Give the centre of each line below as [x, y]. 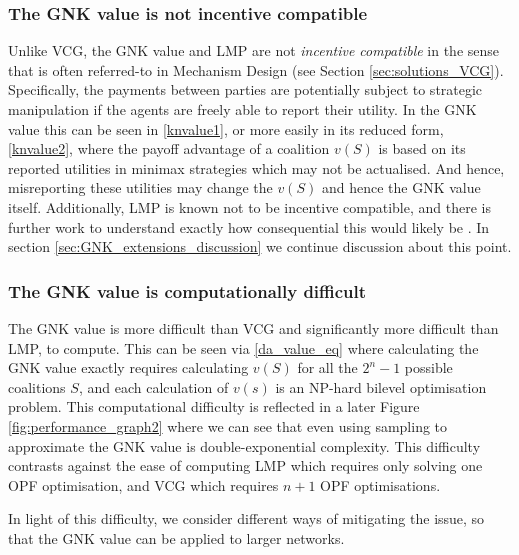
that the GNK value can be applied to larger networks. [176, 537]
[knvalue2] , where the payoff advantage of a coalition [169, 148]
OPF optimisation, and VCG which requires [143, 484]
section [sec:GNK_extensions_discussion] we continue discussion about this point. [260, 246]
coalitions [37, 386]
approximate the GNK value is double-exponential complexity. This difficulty [244, 445]
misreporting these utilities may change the [140, 187]
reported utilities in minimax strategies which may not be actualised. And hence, [256, 167]
